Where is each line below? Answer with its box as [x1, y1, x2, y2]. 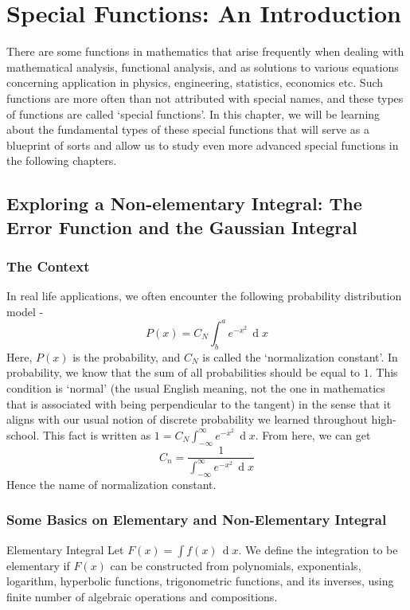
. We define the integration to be [238, 541, 398, 557]
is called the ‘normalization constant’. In [202, 348, 398, 365]
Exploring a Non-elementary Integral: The [6, 191, 362, 216]
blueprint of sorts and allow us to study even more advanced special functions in [6, 136, 399, 153]
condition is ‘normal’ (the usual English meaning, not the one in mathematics [6, 379, 385, 396]
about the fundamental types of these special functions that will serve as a [6, 121, 369, 138]
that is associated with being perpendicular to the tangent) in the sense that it [6, 395, 392, 412]
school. [6, 426, 40, 443]
